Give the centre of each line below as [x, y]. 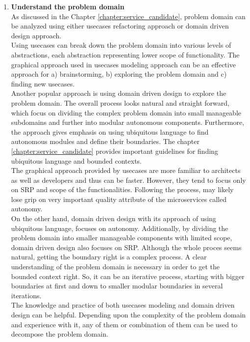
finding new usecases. [43, 83]
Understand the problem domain [68, 6]
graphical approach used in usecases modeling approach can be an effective [123, 64]
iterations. [26, 295]
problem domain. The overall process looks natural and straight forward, [120, 102]
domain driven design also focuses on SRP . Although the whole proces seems [126, 247]
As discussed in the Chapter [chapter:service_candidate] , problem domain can [128, 16]
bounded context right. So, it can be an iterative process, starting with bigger [128, 276]
